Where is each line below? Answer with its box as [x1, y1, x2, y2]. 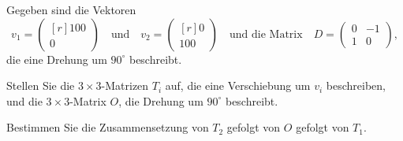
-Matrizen [101, 77, 149, 94]
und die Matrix [229, 28, 303, 40]
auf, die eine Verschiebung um [165, 77, 311, 94]
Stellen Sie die [6, 77, 75, 94]
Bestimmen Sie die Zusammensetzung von [6, 119, 209, 135]
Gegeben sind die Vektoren [6, 2, 136, 17]
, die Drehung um [118, 92, 203, 109]
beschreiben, [326, 77, 386, 94]
